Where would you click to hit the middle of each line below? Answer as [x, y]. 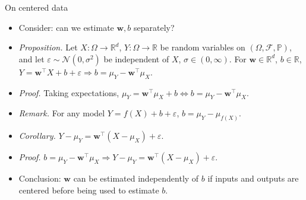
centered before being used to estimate [89, 190]
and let [31, 58]
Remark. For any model [62, 113]
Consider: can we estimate [66, 27]
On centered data [37, 7]
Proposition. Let [48, 47]
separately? [154, 27]
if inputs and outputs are [253, 178]
